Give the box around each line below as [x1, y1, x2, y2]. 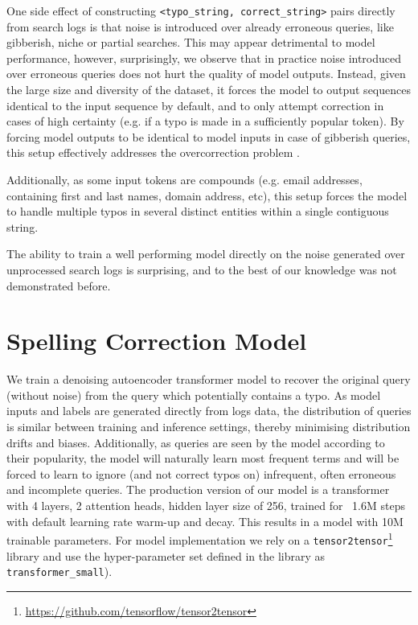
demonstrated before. [6, 277, 111, 294]
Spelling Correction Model [6, 324, 307, 357]
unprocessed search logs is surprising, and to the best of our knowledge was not [6, 261, 397, 278]
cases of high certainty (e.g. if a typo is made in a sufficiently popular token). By [6, 113, 404, 130]
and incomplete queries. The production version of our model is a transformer [6, 481, 390, 498]
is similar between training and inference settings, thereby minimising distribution [6, 418, 411, 435]
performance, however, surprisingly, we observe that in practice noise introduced [6, 49, 402, 66]
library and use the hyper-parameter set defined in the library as [6, 547, 326, 564]
